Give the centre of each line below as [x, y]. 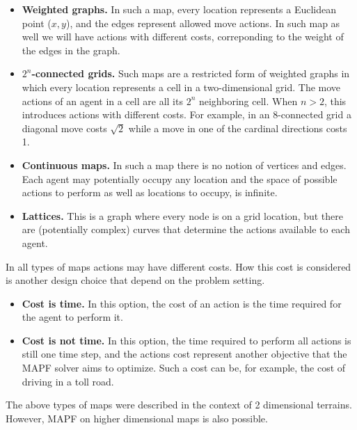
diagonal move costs [64, 128]
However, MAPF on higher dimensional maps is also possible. [137, 418]
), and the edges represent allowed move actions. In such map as [203, 23]
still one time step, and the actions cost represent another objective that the [184, 354]
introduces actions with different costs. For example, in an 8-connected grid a [187, 114]
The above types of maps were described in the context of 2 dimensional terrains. [179, 405]
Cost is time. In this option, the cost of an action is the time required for [182, 303]
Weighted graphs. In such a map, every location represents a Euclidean [179, 9]
